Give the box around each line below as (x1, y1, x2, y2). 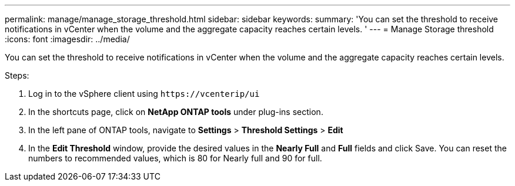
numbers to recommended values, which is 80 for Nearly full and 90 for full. (28, 153, 322, 163)
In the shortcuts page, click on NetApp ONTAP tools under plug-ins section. (28, 107, 323, 117)
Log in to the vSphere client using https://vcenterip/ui (28, 89, 260, 99)
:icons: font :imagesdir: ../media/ (5, 34, 130, 44)
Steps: (5, 70, 29, 80)
